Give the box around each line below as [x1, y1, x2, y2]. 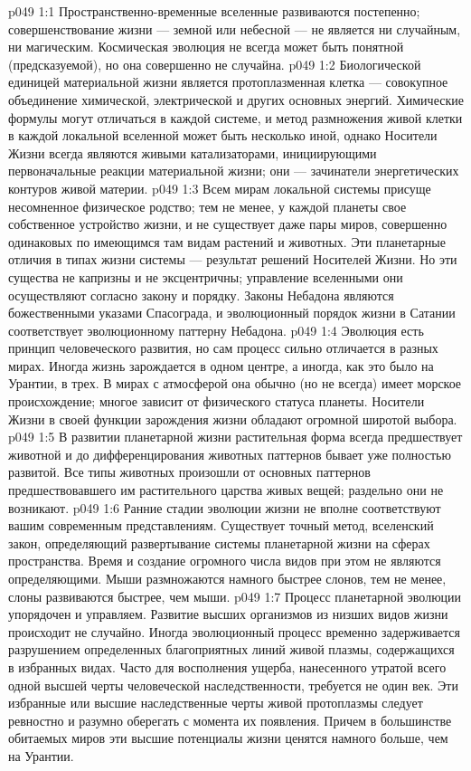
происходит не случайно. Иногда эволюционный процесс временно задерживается [8, 622, 461, 641]
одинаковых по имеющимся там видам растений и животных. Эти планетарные [8, 232, 446, 251]
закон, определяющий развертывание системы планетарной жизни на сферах [8, 533, 430, 552]
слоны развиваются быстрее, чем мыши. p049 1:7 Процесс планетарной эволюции [8, 586, 462, 605]
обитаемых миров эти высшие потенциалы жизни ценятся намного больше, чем [8, 728, 448, 747]
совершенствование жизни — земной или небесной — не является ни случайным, [8, 19, 461, 38]
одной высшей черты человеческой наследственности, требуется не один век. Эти [8, 675, 458, 694]
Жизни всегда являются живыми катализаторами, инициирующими [8, 143, 377, 162]
